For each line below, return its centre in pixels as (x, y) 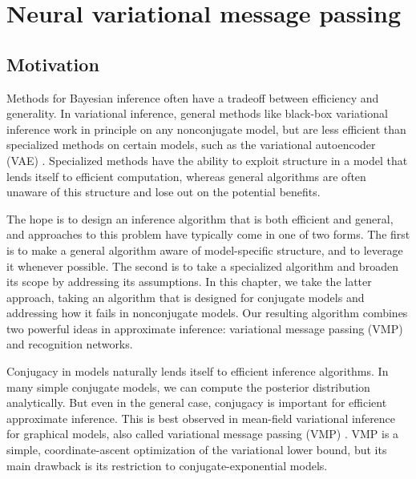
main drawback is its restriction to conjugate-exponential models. (167, 465)
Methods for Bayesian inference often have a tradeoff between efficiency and (193, 97)
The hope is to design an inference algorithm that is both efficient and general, (200, 218)
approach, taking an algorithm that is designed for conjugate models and (186, 297)
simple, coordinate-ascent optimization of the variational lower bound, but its (197, 450)
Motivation (53, 64)
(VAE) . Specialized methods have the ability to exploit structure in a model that (207, 160)
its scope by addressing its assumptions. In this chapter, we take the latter (189, 282)
